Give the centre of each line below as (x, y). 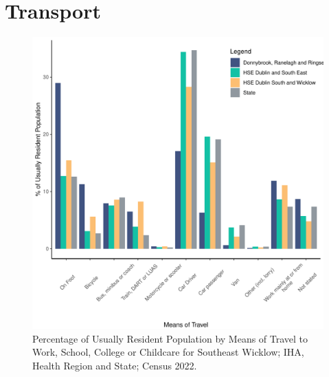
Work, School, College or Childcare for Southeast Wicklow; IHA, (168, 352)
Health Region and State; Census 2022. (115, 365)
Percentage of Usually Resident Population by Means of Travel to (170, 338)
